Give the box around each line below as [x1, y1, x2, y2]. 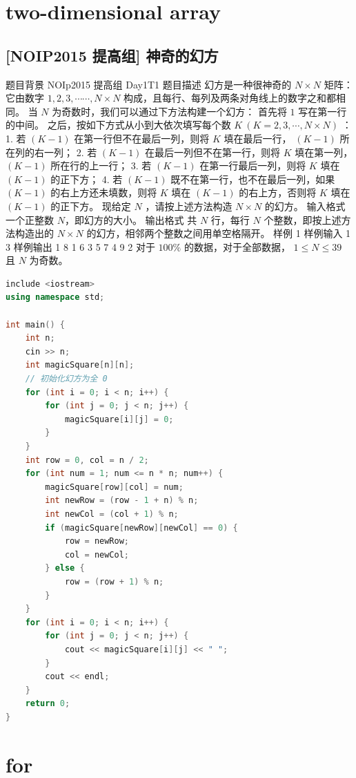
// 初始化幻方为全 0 [25, 374, 108, 384]
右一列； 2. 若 [34, 144, 97, 159]
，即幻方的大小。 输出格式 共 [64, 212, 197, 227]
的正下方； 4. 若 [50, 171, 123, 186]
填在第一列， [295, 144, 353, 159]
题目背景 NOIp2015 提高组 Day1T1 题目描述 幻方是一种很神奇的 [6, 77, 292, 91]
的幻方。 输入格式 [264, 198, 346, 213]
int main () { [6, 319, 65, 330]
